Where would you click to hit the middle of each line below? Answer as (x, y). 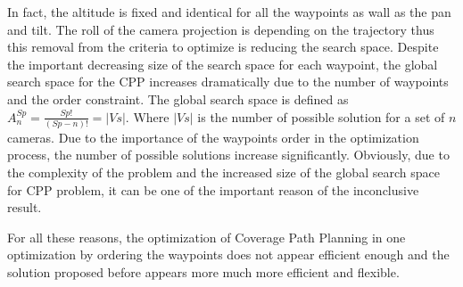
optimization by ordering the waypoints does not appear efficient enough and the (228, 254)
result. (25, 207)
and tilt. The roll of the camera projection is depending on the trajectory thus (221, 29)
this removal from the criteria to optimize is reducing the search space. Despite (223, 47)
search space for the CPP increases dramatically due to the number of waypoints (228, 82)
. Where (147, 116)
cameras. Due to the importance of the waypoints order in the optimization (213, 137)
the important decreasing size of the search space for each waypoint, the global (223, 64)
